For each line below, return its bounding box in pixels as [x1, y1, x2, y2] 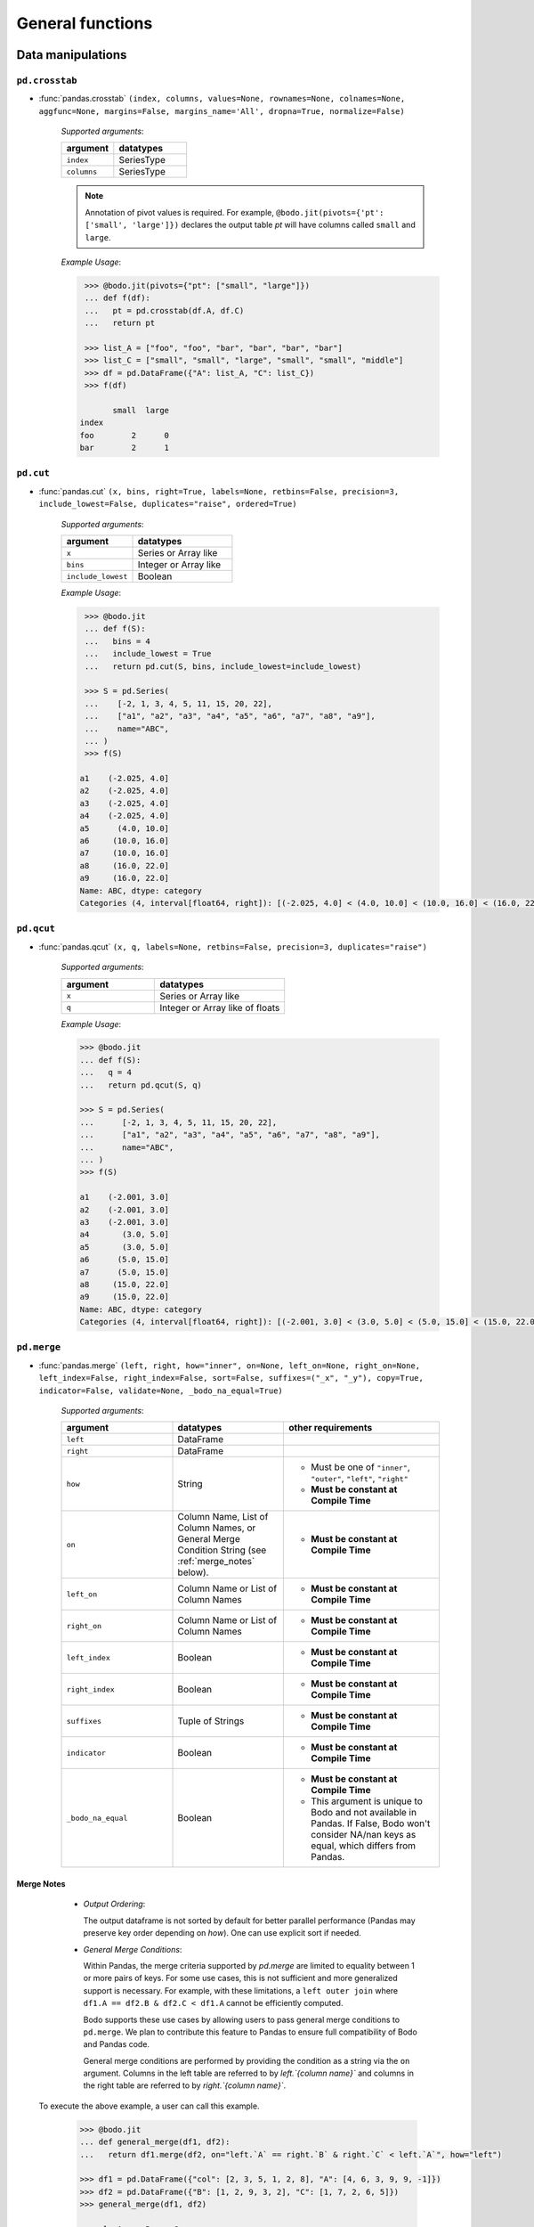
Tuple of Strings [177, 1715, 245, 1727]
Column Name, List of [177, 1511, 269, 1523]
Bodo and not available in [310, 1807, 417, 1819]
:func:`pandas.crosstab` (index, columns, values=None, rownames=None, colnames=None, [38, 94, 406, 104]
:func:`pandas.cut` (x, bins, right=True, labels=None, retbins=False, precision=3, [38, 485, 400, 496]
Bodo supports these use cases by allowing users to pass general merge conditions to [83, 2014, 400, 2025]
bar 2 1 [79, 443, 169, 453]
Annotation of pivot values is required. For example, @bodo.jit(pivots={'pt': [85, 207, 384, 217]
